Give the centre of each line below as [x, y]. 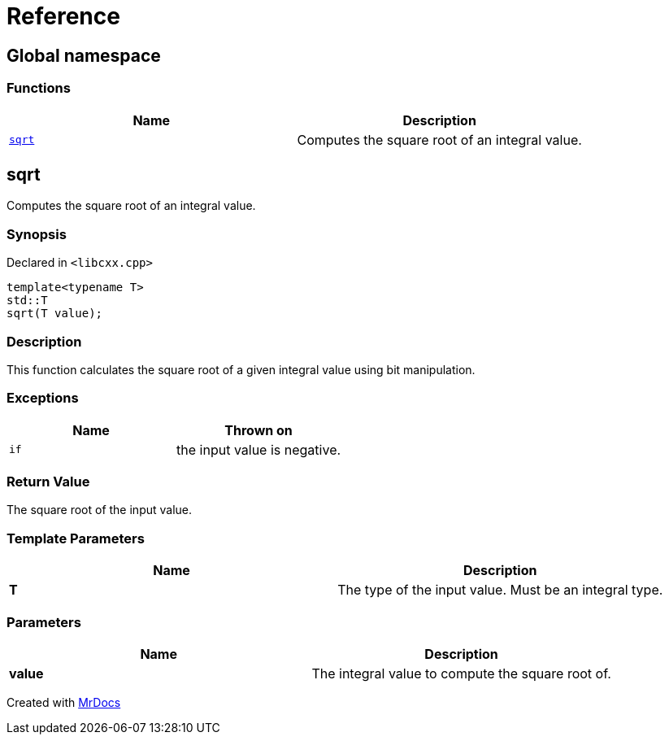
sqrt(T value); [55, 314]
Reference [63, 16]
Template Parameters [76, 538]
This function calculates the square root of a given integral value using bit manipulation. [241, 369]
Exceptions [43, 398]
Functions [39, 88]
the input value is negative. [259, 449]
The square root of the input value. [100, 510]
